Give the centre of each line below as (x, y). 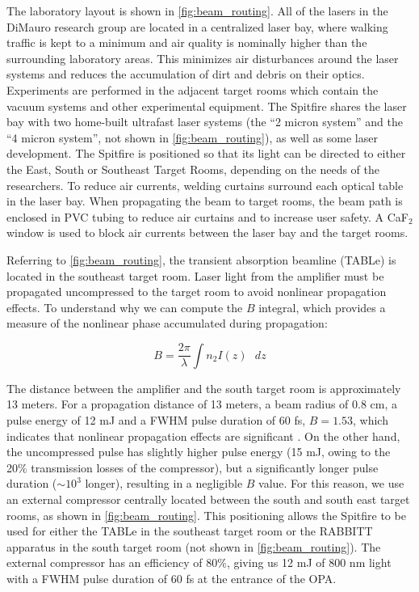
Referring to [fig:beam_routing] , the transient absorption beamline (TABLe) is (201, 259)
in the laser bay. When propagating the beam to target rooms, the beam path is (205, 201)
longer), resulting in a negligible (164, 483)
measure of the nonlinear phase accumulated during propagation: (167, 323)
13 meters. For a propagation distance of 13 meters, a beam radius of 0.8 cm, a (202, 404)
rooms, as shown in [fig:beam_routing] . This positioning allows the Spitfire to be (206, 515)
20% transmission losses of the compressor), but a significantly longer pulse (193, 467)
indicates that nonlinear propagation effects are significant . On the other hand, (203, 436)
